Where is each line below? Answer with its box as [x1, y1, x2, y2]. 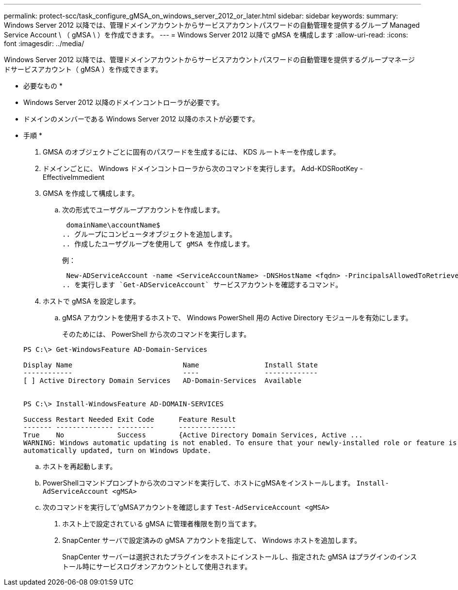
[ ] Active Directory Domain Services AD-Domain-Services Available [23, 377, 302, 384]
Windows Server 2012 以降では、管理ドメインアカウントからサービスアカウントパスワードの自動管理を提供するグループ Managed [4, 21, 420, 29]
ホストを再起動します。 [43, 462, 117, 470]
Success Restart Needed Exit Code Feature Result [23, 416, 236, 423]
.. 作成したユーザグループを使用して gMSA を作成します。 [62, 240, 254, 248]
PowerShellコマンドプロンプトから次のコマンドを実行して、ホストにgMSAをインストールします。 [43, 479, 355, 487]
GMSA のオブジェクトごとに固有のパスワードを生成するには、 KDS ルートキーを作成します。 [43, 148, 340, 156]
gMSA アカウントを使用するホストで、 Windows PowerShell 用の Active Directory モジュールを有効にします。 [62, 313, 412, 322]
